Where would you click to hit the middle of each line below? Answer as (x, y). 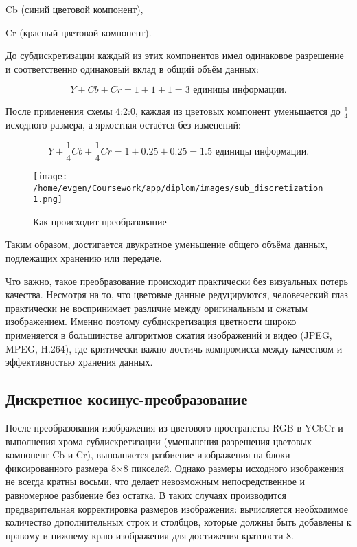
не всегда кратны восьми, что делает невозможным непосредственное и (156, 481)
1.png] (48, 200)
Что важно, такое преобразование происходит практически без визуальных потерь (177, 281)
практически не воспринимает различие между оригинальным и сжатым (157, 308)
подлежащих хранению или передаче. (84, 258)
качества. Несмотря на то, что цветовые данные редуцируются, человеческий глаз (177, 294)
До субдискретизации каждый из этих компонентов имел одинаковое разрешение (175, 55)
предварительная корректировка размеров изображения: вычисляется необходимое (177, 508)
